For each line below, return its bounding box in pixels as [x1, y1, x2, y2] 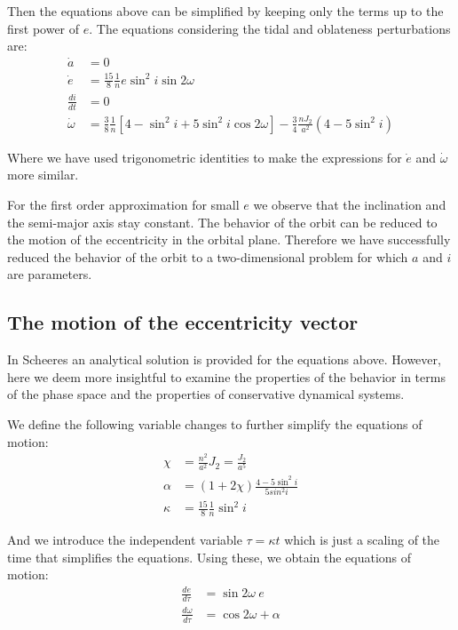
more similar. [7, 165, 79, 184]
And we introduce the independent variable [7, 530, 242, 549]
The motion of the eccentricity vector [7, 308, 359, 336]
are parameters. [7, 265, 92, 283]
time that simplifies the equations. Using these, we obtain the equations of [7, 547, 412, 566]
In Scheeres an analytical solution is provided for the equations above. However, [7, 350, 441, 369]
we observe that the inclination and [253, 195, 446, 213]
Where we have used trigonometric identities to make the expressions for [7, 148, 402, 166]
